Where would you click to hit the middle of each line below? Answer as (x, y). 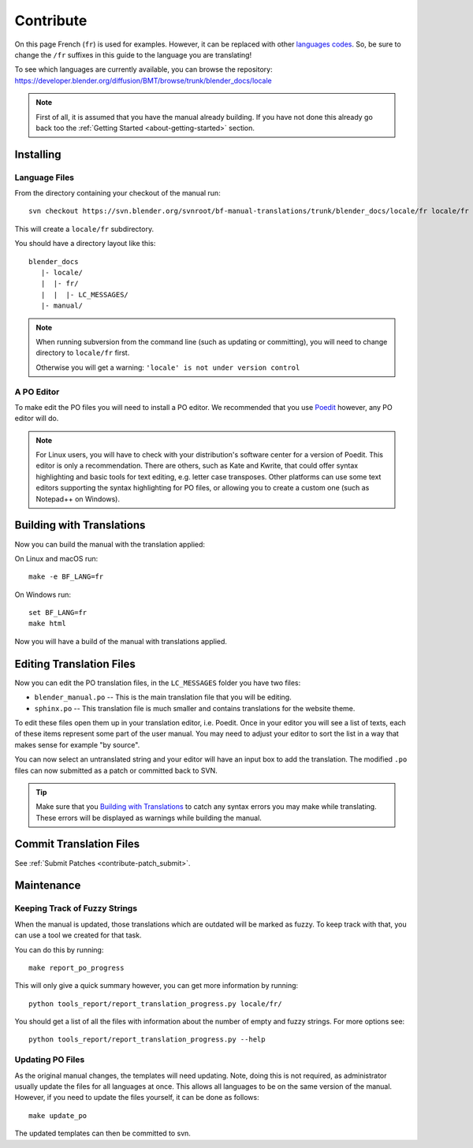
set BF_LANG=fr (58, 613)
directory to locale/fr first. (83, 353)
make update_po (58, 1115)
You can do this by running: (59, 949)
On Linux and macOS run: (56, 558)
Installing (38, 154)
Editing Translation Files (75, 663)
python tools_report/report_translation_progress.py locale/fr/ (156, 1004)
